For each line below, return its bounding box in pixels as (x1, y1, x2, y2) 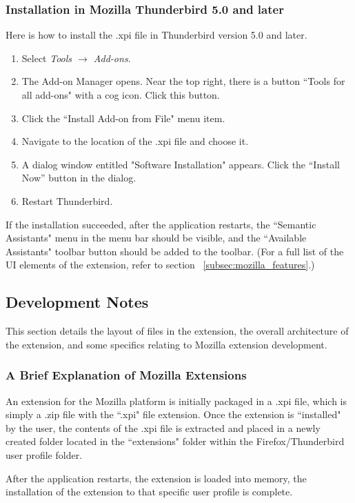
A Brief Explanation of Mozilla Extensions (6, 366, 247, 384)
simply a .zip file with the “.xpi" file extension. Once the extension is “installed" (6, 407, 341, 422)
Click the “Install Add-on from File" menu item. (21, 110, 225, 125)
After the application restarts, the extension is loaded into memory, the (6, 471, 307, 485)
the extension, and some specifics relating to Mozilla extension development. (6, 337, 327, 351)
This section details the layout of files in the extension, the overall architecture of (6, 324, 349, 338)
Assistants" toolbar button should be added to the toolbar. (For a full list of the (6, 244, 344, 258)
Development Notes (6, 291, 149, 313)
